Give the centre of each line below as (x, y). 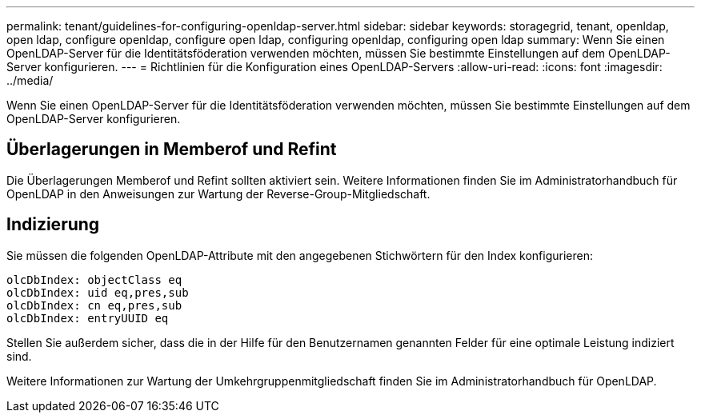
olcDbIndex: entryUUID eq (88, 318)
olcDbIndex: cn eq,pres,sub (94, 305)
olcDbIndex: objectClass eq (94, 279)
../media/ (30, 80)
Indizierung (53, 225)
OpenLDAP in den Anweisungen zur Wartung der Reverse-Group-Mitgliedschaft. (218, 194)
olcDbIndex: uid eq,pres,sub (98, 292)
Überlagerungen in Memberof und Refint (172, 150)
